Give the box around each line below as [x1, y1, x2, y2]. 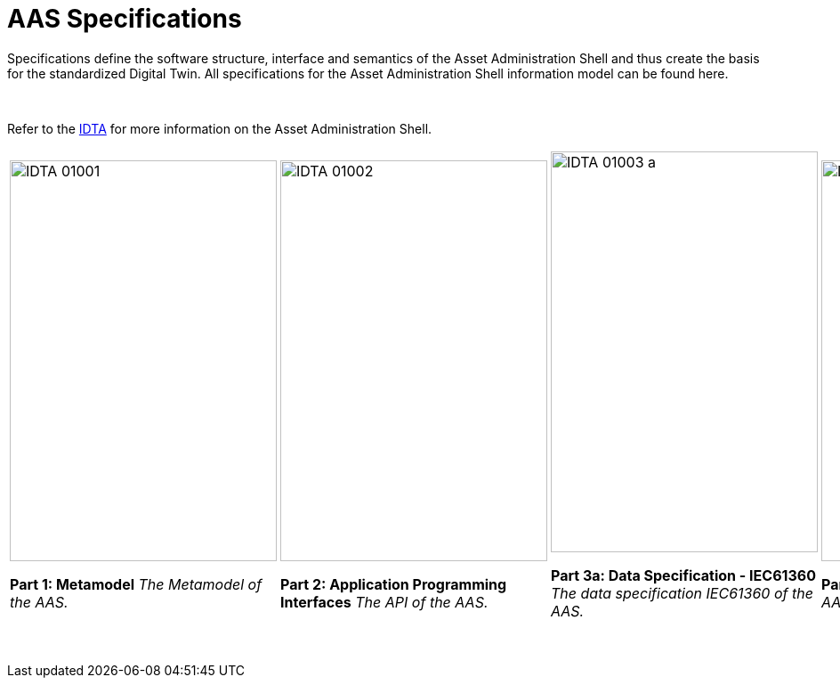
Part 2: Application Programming [280, 575, 507, 593]
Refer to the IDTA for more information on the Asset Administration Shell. [7, 120, 432, 136]
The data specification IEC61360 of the [551, 583, 813, 602]
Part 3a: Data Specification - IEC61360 [551, 566, 816, 584]
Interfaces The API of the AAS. [280, 592, 489, 611]
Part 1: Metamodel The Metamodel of [10, 575, 262, 593]
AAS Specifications [7, 4, 242, 34]
